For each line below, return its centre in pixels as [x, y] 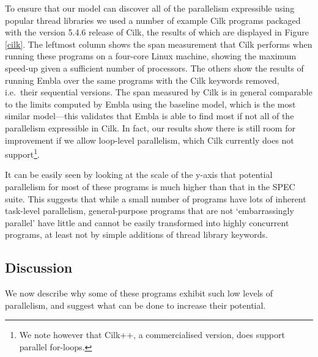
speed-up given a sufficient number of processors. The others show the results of [154, 68]
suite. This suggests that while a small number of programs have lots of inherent [156, 198]
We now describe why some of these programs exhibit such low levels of [139, 293]
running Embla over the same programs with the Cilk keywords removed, [142, 80]
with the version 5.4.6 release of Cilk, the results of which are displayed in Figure [157, 32]
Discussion [39, 267]
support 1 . [22, 153]
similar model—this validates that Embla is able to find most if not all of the [150, 116]
